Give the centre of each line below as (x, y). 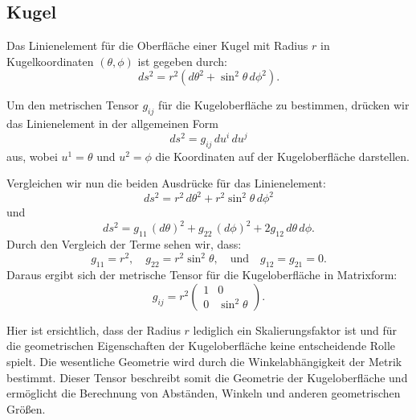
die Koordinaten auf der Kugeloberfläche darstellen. (282, 156)
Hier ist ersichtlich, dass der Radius (94, 329)
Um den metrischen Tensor (73, 105)
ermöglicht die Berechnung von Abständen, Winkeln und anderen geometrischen (204, 393)
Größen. (26, 408)
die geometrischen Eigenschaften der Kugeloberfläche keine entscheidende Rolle (201, 346)
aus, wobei (32, 156)
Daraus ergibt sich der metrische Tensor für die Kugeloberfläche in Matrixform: (202, 275)
